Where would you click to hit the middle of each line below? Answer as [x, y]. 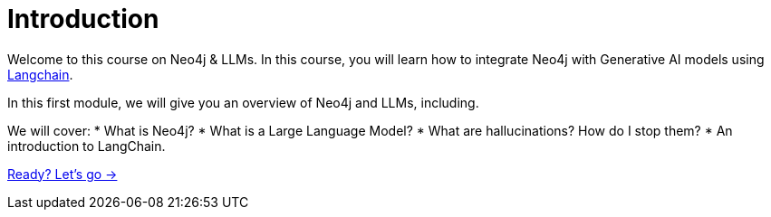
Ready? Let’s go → [63, 174]
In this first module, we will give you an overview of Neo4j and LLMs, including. [243, 102]
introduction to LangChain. [87, 146]
